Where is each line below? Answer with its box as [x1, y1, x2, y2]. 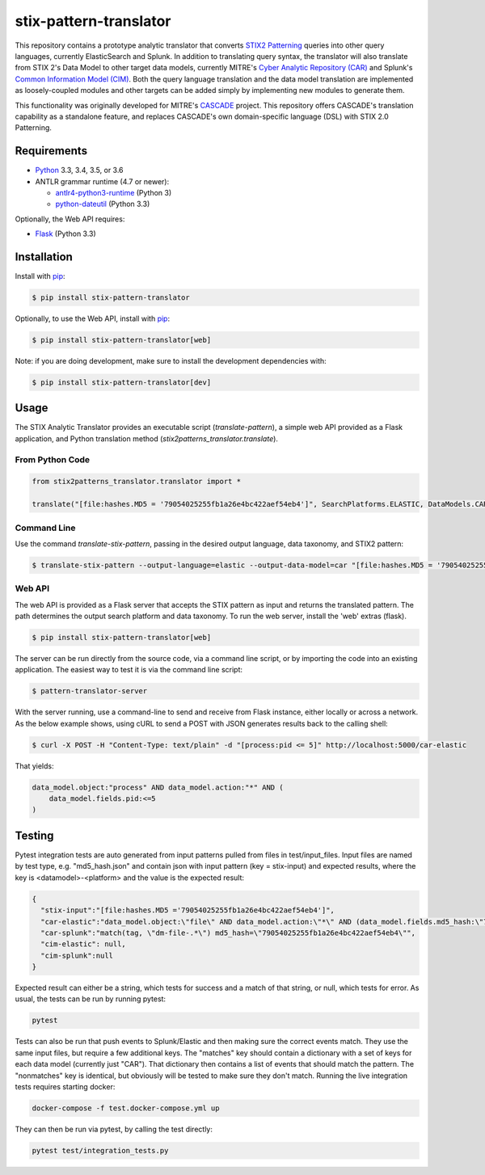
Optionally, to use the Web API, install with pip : [15, 314, 170, 323]
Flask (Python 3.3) [35, 229, 96, 238]
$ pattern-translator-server [32, 687, 148, 696]
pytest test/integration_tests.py [32, 1146, 169, 1155]
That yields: [15, 760, 54, 771]
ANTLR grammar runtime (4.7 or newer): [35, 176, 170, 186]
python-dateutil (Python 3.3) [55, 199, 150, 209]
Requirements [15, 144, 88, 158]
